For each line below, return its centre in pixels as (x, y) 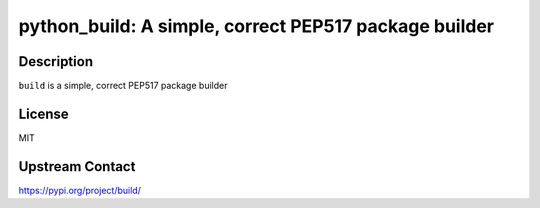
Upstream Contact (77, 166)
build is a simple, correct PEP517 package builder (123, 86)
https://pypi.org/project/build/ (80, 190)
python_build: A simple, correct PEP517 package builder (256, 26)
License (43, 113)
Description (56, 61)
